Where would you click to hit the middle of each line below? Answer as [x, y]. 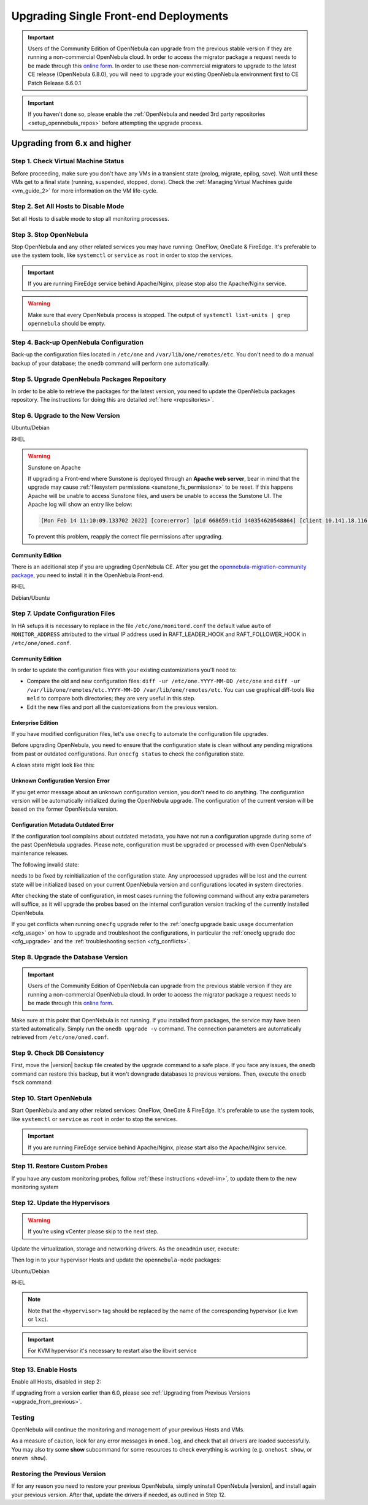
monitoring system [35, 1187]
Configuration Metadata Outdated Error [63, 825]
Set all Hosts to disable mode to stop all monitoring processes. [90, 218]
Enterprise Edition [35, 722]
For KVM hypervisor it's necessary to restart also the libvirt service [113, 1350]
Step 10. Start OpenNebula [52, 1098]
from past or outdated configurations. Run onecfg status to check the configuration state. [128, 754]
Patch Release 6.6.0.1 [55, 83]
